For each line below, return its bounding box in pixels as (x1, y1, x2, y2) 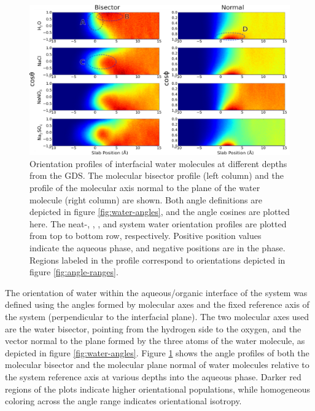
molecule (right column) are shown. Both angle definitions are (29, 193, 262, 206)
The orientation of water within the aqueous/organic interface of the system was (5, 286, 308, 299)
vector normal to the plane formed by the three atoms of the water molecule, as (5, 334, 305, 347)
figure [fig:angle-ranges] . (29, 265, 119, 278)
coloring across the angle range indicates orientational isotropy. (5, 394, 242, 407)
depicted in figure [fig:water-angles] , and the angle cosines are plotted (29, 205, 290, 218)
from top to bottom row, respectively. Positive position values (29, 229, 262, 242)
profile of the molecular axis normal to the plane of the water (29, 181, 260, 194)
